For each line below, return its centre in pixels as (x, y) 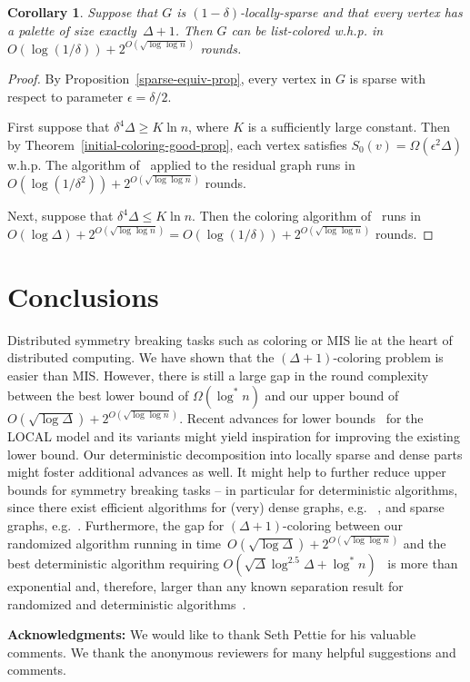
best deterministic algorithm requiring (113, 563)
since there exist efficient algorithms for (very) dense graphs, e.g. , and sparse (226, 507)
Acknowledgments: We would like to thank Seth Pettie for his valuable (212, 634)
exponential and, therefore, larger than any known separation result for (205, 586)
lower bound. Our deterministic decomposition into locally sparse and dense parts (235, 454)
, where (209, 127)
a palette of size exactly (72, 30)
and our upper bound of (332, 395)
